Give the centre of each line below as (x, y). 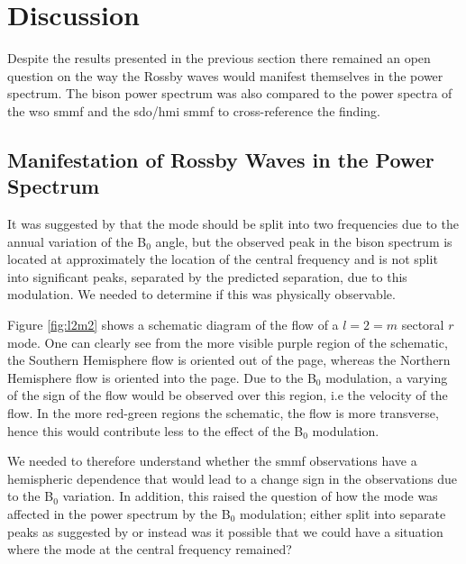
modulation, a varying (387, 377)
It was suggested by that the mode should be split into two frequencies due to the (233, 224)
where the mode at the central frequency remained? (150, 549)
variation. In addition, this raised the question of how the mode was (250, 496)
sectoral (423, 325)
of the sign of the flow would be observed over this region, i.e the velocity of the (228, 395)
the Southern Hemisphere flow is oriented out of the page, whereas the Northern (229, 360)
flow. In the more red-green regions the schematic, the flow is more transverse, (223, 413)
